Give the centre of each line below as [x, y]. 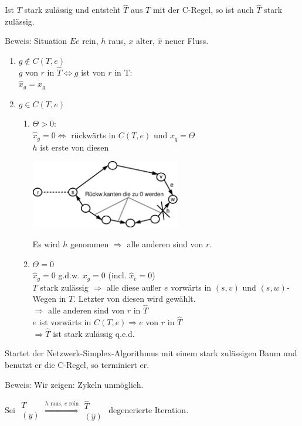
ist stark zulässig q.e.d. [94, 333]
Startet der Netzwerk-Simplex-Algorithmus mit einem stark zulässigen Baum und [151, 353]
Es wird [46, 244]
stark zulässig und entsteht [72, 10]
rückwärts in [94, 135]
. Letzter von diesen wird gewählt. [135, 299]
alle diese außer [134, 287]
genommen [89, 244]
